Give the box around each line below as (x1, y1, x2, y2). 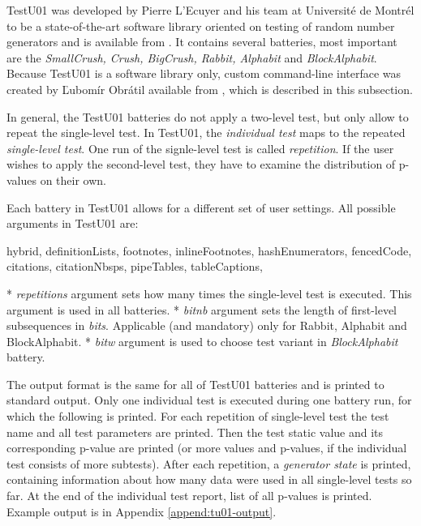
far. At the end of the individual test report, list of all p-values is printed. (6, 487, 372, 504)
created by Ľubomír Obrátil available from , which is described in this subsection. (6, 80, 413, 97)
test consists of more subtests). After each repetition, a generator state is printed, (6, 455, 411, 472)
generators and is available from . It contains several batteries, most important (6, 33, 397, 50)
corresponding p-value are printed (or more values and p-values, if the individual (6, 439, 407, 456)
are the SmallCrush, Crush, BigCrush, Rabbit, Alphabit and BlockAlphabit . (6, 49, 377, 66)
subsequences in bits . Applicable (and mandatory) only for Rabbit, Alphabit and (6, 317, 407, 334)
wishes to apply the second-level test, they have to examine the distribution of (6, 156, 396, 173)
